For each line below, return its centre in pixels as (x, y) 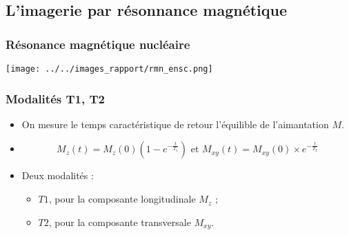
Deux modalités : (58, 175)
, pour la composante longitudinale (122, 199)
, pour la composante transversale (120, 222)
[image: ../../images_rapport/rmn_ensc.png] (109, 69)
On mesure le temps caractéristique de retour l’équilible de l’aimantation (175, 124)
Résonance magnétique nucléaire (98, 44)
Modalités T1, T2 (55, 98)
